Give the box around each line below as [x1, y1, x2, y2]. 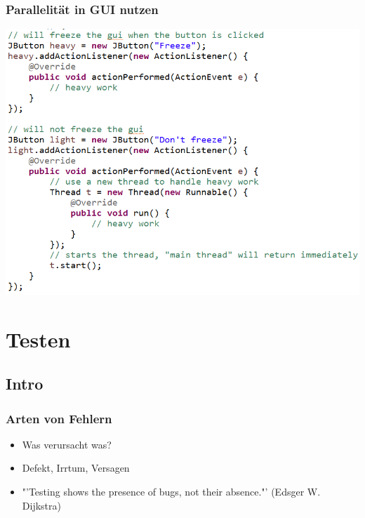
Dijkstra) [22, 498, 61, 512]
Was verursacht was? [22, 437, 112, 451]
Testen [6, 324, 71, 353]
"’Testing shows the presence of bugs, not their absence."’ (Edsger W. [22, 484, 321, 498]
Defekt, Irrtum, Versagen [22, 460, 130, 475]
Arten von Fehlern [6, 409, 112, 427]
